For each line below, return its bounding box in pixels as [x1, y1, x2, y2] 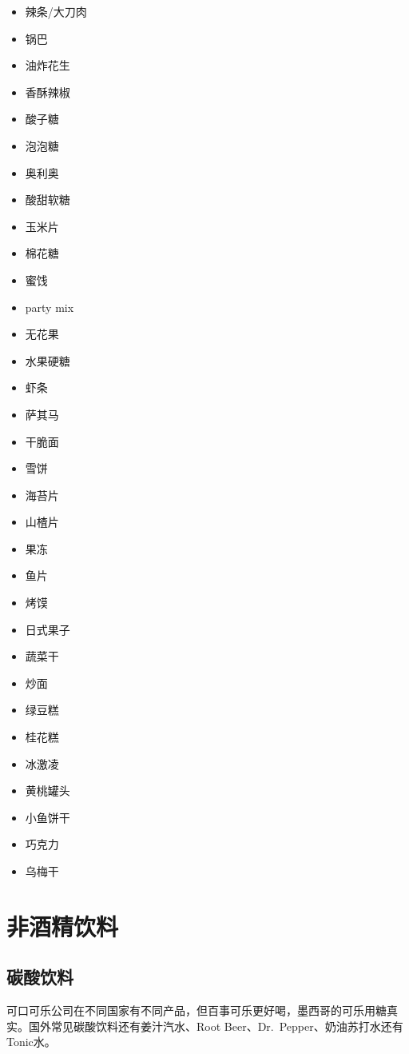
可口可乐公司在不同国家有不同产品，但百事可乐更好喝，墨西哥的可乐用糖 [6, 1002, 387, 1019]
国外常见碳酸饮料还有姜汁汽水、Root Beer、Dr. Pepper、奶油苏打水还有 [28, 1017, 403, 1034]
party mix [25, 298, 74, 315]
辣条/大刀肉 [25, 3, 87, 19]
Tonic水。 [6, 1033, 56, 1050]
